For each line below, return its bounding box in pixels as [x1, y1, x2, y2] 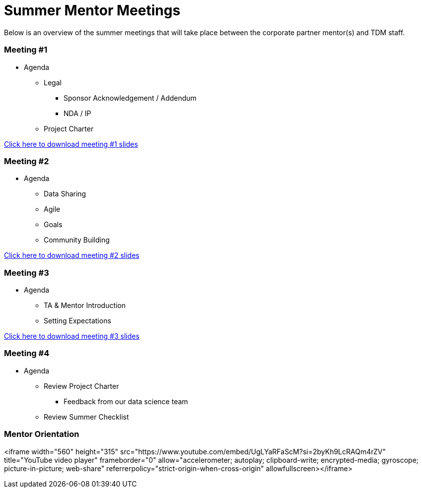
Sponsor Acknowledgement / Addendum [64, 93, 197, 102]
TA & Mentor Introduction [44, 301, 126, 309]
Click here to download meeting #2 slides [4, 251, 140, 260]
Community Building [44, 236, 110, 245]
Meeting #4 [4, 348, 50, 359]
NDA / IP [64, 109, 91, 118]
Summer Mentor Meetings [4, 2, 181, 19]
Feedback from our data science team [64, 397, 188, 406]
